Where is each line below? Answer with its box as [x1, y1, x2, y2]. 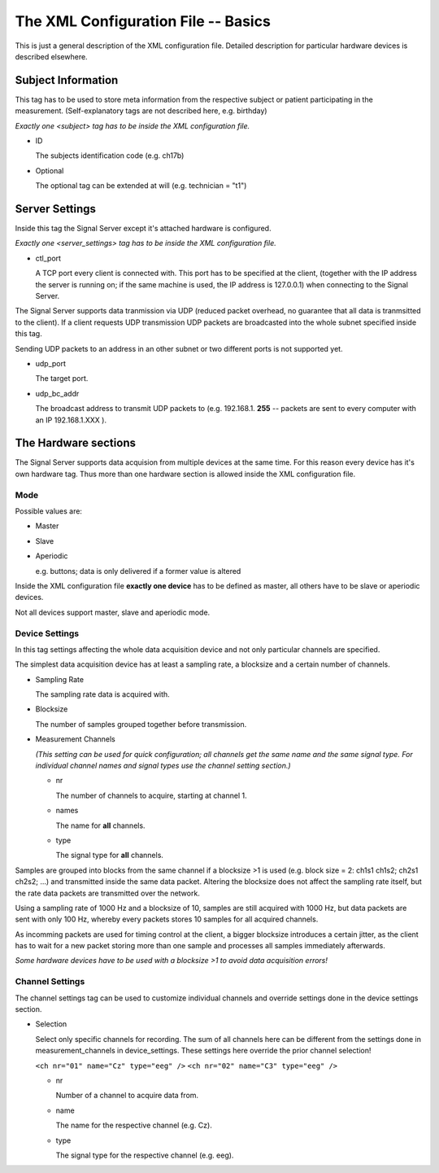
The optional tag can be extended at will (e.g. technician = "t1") [35, 181, 247, 190]
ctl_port [35, 253, 61, 263]
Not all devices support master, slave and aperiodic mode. [15, 607, 211, 617]
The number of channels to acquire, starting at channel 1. [55, 790, 247, 800]
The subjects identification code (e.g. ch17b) [35, 151, 185, 160]
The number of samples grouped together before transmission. [35, 719, 247, 729]
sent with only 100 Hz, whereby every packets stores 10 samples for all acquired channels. [15, 914, 319, 924]
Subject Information [15, 73, 119, 87]
